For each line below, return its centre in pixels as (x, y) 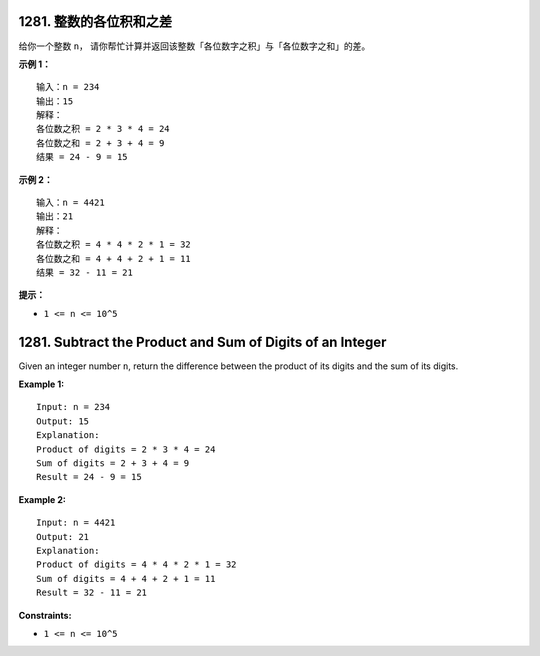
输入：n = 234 (68, 87)
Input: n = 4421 (76, 523)
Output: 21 (63, 536)
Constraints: (45, 615)
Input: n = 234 (73, 407)
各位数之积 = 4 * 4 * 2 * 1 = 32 (114, 244)
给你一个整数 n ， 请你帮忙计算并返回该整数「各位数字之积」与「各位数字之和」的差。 (194, 46)
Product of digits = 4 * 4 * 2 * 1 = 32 (136, 564)
